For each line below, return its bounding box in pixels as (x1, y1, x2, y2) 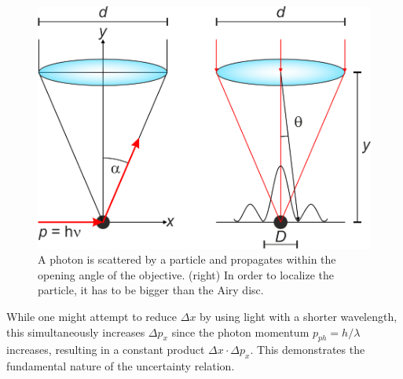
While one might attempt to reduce (6, 308, 178, 325)
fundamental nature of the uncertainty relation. (6, 358, 235, 374)
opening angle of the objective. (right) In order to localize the (38, 266, 334, 282)
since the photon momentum (171, 323, 310, 340)
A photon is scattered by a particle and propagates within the (38, 251, 336, 268)
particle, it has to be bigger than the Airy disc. (38, 282, 264, 298)
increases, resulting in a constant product (6, 341, 205, 358)
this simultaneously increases (6, 323, 145, 340)
